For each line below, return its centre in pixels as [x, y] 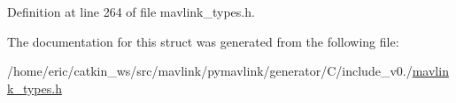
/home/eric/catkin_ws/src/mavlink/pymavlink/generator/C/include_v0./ [210, 71]
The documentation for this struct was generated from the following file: [203, 41]
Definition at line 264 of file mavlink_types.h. [131, 11]
